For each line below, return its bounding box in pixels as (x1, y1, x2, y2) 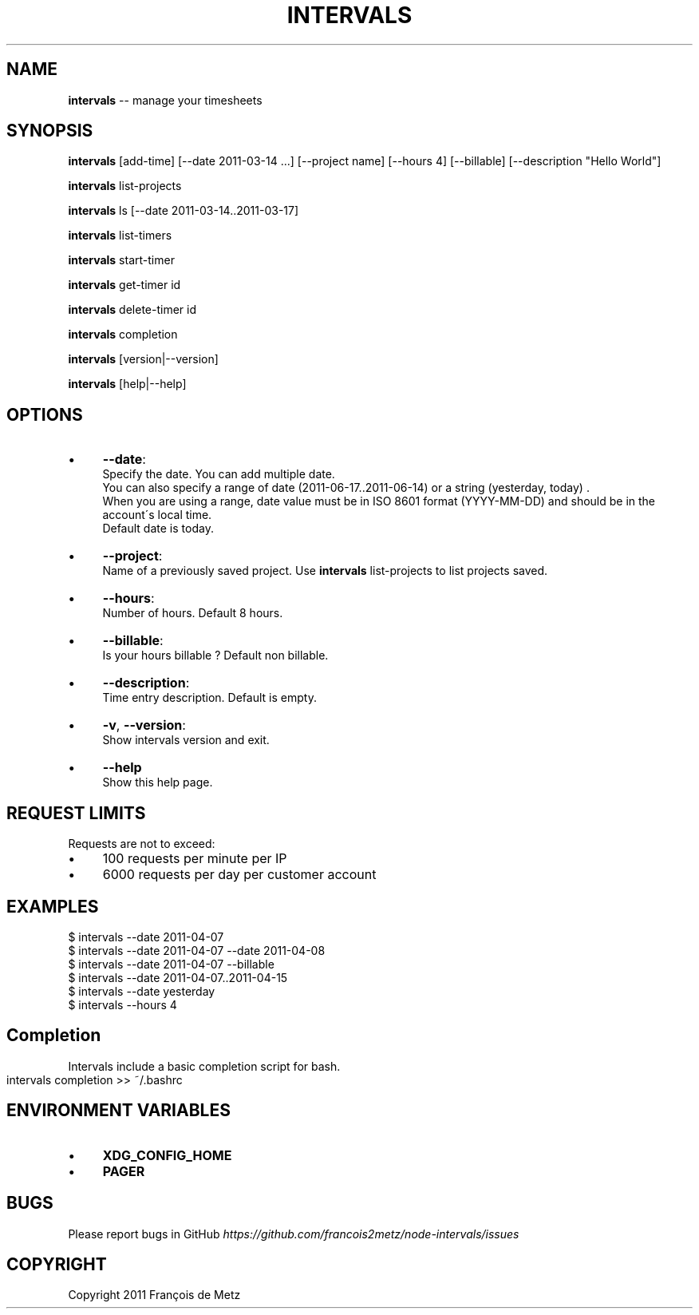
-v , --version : (102, 717, 186, 734)
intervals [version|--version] (68, 352, 219, 366)
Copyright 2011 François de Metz (68, 1288, 241, 1302)
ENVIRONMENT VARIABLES (6, 1100, 231, 1121)
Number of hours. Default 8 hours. (102, 606, 283, 620)
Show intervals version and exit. (102, 733, 270, 747)
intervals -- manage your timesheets (68, 93, 263, 107)
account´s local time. (102, 508, 212, 522)
